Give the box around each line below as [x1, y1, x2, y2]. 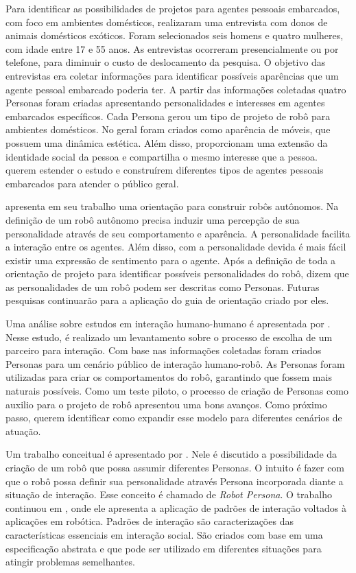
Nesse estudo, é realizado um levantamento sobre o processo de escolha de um [5, 329, 333, 344]
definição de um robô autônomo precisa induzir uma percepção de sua [5, 212, 300, 226]
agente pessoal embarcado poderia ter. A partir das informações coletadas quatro [5, 82, 346, 96]
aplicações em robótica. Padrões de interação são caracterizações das [5, 514, 294, 528]
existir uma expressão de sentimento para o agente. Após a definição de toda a [5, 253, 336, 267]
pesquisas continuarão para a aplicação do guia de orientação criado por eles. [5, 293, 329, 307]
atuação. [5, 423, 41, 438]
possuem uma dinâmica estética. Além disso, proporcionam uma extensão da [5, 135, 328, 150]
